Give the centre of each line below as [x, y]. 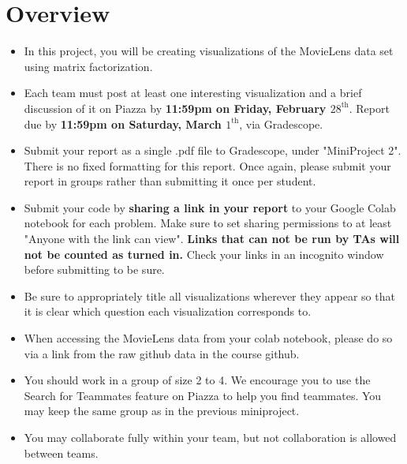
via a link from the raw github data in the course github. [162, 353]
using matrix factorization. [88, 66]
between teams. [61, 453]
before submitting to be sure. [94, 269]
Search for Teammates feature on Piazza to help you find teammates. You [203, 395]
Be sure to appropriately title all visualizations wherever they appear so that [209, 296]
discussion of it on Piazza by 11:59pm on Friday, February [175, 108]
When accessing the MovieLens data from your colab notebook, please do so [208, 338]
